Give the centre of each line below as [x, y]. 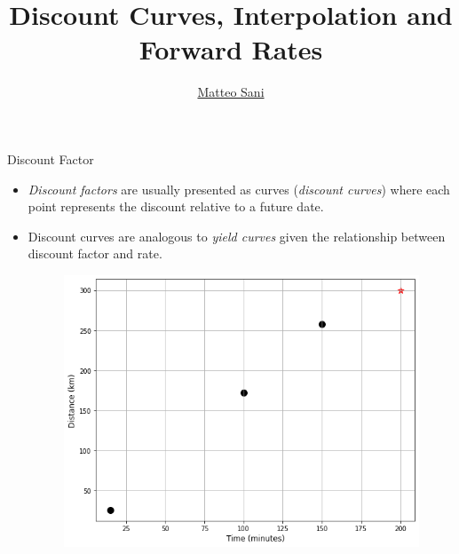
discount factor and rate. [95, 253]
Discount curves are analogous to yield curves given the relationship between [237, 236]
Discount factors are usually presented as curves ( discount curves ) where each [239, 189]
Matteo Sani [231, 92]
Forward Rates [231, 49]
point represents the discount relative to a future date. [176, 206]
